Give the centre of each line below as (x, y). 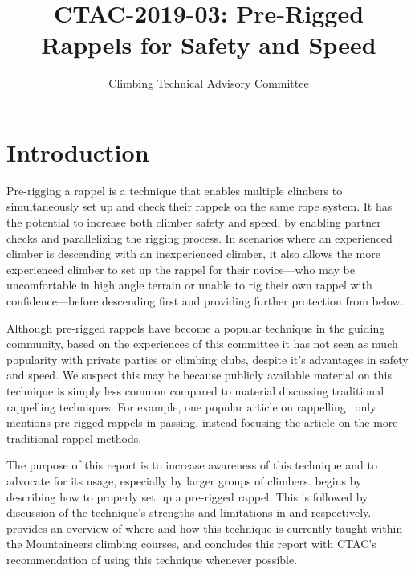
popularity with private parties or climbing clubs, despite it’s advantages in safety (207, 359)
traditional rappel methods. (74, 438)
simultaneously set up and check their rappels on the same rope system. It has (199, 206)
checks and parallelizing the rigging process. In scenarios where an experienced (199, 237)
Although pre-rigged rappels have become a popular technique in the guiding (196, 327)
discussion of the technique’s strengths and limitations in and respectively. (189, 512)
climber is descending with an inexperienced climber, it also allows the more (193, 254)
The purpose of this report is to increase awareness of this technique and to (192, 465)
